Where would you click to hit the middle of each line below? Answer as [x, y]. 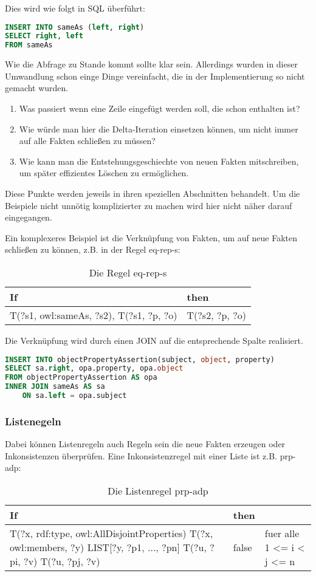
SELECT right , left [44, 36]
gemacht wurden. [37, 88]
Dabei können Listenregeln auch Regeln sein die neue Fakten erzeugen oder [145, 444]
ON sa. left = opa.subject [74, 396]
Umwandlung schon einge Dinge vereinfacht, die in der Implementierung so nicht [155, 76]
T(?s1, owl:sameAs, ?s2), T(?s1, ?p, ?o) [94, 315]
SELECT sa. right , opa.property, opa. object [94, 369]
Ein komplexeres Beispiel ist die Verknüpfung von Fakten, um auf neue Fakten [151, 237]
